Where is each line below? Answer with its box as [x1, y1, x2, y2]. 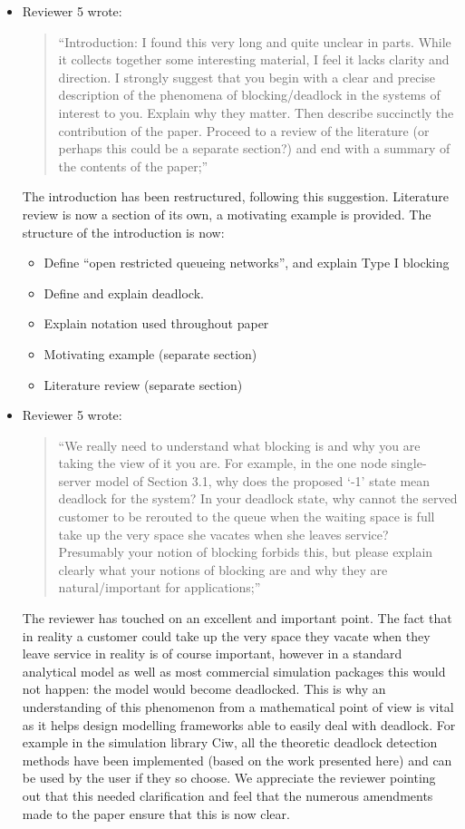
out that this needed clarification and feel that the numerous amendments [22, 785, 433, 805]
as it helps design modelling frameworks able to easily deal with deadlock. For [22, 715, 456, 734]
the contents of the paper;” [58, 156, 208, 175]
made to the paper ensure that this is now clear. [22, 804, 290, 823]
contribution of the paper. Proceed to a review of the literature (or [58, 121, 430, 140]
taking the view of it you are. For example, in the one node [58, 454, 387, 473]
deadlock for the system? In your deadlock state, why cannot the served [58, 489, 458, 508]
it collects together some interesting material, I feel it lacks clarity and [58, 50, 450, 69]
